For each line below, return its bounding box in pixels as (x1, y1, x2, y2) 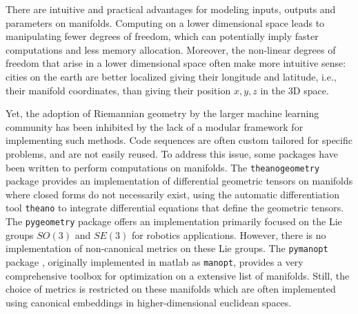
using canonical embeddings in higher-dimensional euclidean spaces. (6, 295, 292, 309)
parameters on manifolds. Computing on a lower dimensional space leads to (6, 15, 325, 30)
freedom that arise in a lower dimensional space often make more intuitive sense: (6, 56, 346, 70)
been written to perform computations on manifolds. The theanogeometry (6, 160, 320, 174)
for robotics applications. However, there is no (131, 227, 326, 242)
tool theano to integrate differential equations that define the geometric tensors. (6, 200, 344, 215)
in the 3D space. (260, 83, 329, 97)
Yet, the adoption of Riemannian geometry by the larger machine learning (6, 106, 319, 121)
